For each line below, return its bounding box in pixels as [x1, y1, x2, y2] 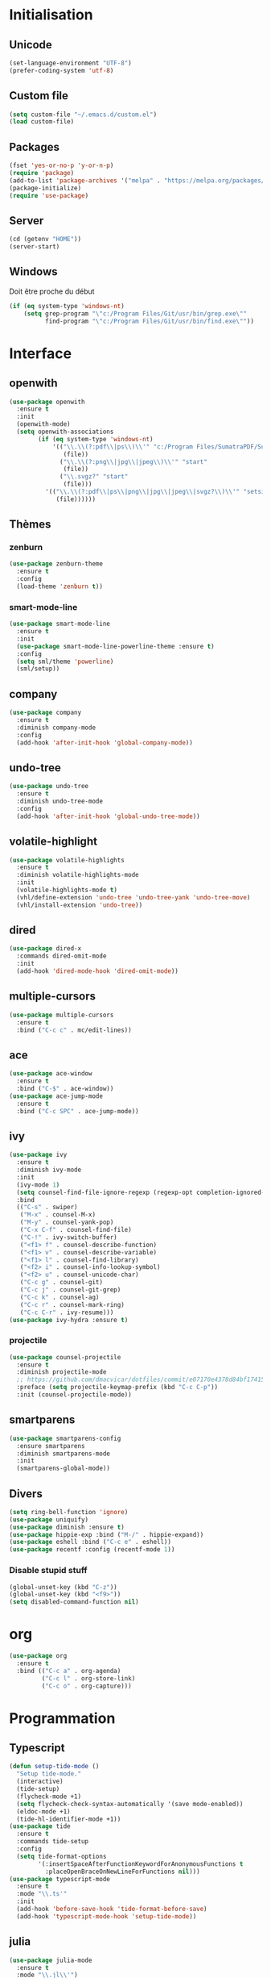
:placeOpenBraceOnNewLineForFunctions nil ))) [44, 1867, 200, 1876]
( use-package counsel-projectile [9, 1353, 121, 1361]
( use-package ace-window [9, 1070, 92, 1078]
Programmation [9, 1709, 116, 1727]
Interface [9, 344, 72, 362]
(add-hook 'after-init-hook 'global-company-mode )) [16, 738, 194, 747]
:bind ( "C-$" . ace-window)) [16, 1084, 114, 1092]
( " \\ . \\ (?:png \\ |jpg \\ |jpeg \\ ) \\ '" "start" [60, 457, 207, 465]
